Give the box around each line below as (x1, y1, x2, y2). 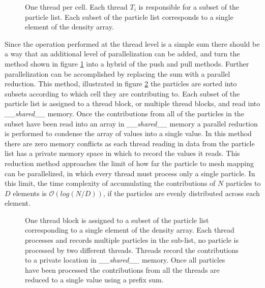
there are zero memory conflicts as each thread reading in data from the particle (5, 138, 255, 148)
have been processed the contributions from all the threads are (25, 264, 220, 275)
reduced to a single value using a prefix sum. (25, 274, 164, 285)
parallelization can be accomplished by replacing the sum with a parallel (5, 68, 230, 79)
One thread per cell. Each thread (25, 2, 128, 12)
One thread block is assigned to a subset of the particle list (25, 214, 209, 225)
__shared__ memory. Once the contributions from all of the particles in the (5, 108, 244, 118)
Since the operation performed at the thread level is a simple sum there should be (5, 38, 260, 49)
